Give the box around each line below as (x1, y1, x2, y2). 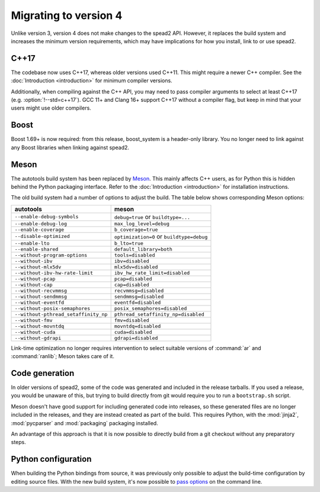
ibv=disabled (114, 258, 149, 264)
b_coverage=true (114, 226, 158, 233)
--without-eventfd (14, 299, 65, 306)
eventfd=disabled (114, 299, 161, 306)
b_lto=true (114, 240, 143, 246)
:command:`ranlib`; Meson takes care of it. (11, 353, 115, 360)
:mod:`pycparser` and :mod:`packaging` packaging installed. (11, 419, 158, 426)
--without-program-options (14, 252, 88, 258)
